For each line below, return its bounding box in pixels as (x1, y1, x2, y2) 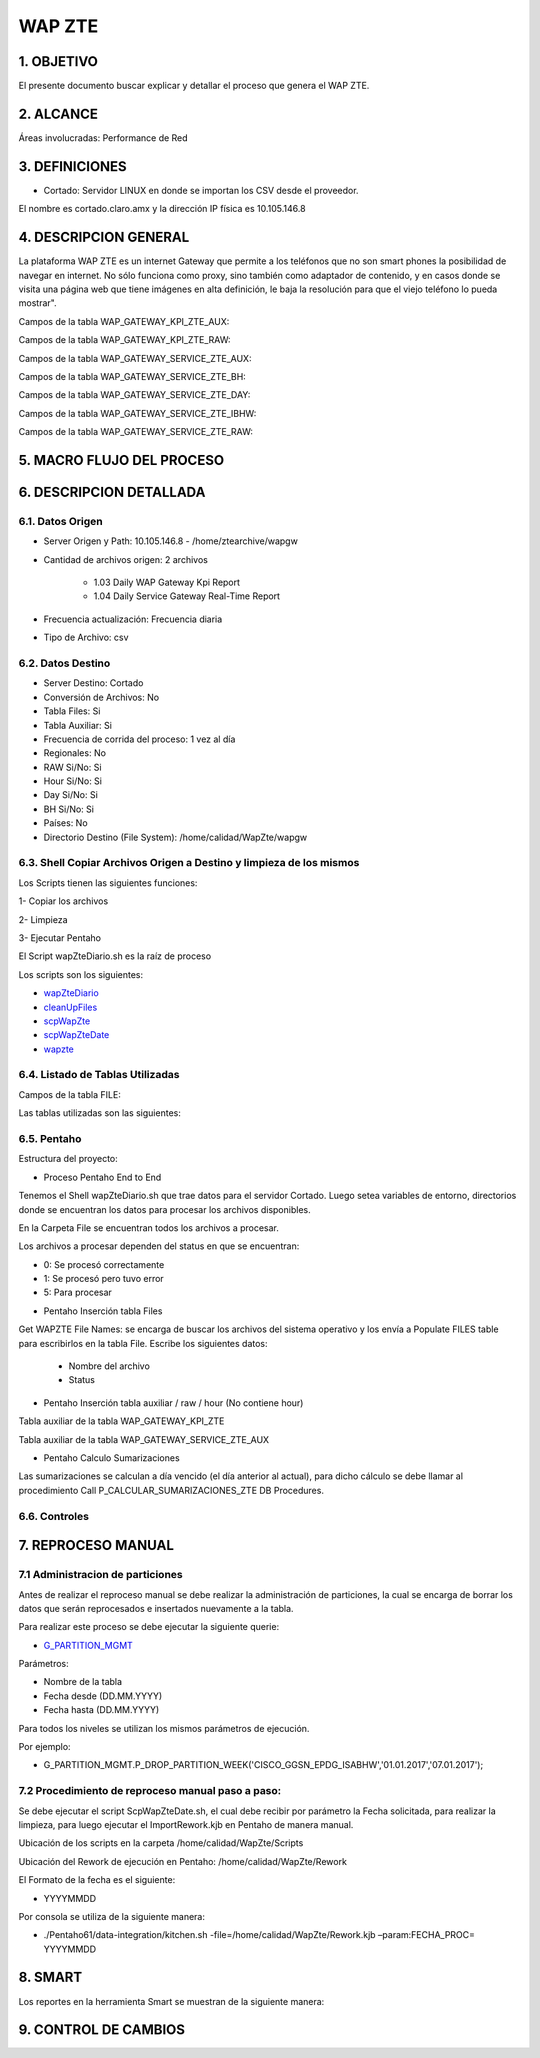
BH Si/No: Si (43, 803, 95, 815)
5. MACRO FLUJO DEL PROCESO (18, 451, 225, 469)
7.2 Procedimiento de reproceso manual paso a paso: (18, 1784, 282, 1798)
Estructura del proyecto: (18, 1153, 119, 1165)
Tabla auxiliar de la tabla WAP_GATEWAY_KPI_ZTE (18, 1415, 225, 1427)
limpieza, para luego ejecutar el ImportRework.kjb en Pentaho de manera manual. (18, 1818, 354, 1830)
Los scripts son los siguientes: (18, 968, 144, 980)
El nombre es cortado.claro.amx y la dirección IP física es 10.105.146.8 (18, 203, 306, 215)
